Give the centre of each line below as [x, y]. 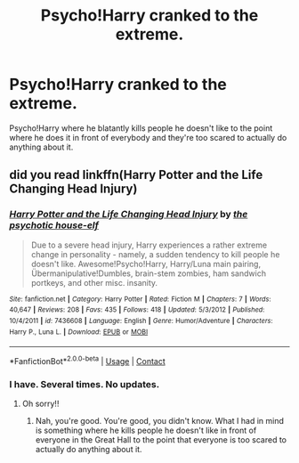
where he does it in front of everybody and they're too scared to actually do [148, 137]
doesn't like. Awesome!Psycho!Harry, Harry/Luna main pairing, [145, 264]
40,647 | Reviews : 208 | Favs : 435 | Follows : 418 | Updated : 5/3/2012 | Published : [137, 310]
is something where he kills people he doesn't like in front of [146, 431]
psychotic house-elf [54, 225]
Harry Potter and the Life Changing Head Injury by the [129, 215]
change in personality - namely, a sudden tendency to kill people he [155, 254]
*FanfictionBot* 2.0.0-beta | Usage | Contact [88, 360]
